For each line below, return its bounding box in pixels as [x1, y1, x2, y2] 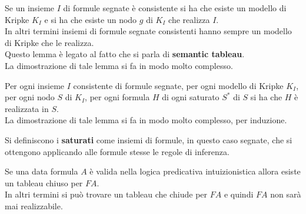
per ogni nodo [5, 91, 55, 103]
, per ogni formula [85, 91, 150, 103]
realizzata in [5, 102, 49, 114]
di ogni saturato [162, 91, 219, 103]
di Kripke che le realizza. [5, 36, 94, 48]
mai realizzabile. [5, 199, 63, 212]
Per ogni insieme [5, 79, 65, 91]
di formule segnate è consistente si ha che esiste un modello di [63, 2, 287, 14]
